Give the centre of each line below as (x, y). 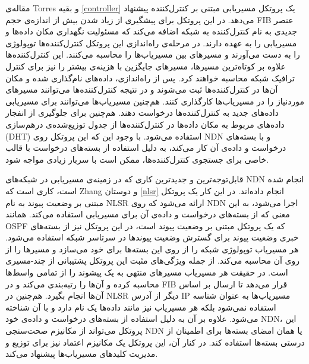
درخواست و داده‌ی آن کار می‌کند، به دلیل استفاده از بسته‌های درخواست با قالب (146, 148)
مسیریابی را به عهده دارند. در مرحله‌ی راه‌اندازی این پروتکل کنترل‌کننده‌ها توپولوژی (151, 42)
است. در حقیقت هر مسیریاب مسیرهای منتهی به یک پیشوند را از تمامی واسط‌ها (147, 272)
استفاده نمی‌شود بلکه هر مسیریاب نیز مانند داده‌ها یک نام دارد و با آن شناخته (141, 307)
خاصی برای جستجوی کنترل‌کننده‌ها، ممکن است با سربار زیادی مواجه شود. (137, 159)
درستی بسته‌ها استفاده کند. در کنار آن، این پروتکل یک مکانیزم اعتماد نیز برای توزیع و (155, 342)
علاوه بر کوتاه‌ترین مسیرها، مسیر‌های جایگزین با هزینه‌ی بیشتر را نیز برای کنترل (146, 66)
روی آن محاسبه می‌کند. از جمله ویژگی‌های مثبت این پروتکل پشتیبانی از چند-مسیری (153, 260)
